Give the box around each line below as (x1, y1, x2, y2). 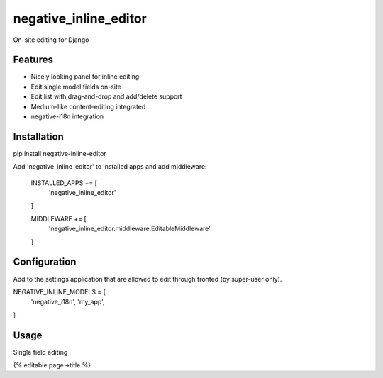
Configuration (13, 256, 77, 268)
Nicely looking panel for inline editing (30, 72, 140, 81)
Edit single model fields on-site (30, 82, 122, 91)
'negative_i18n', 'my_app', (30, 298, 105, 306)
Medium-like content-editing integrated (30, 102, 146, 111)
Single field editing (13, 348, 68, 356)
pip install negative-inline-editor (13, 149, 106, 157)
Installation (13, 130, 64, 143)
